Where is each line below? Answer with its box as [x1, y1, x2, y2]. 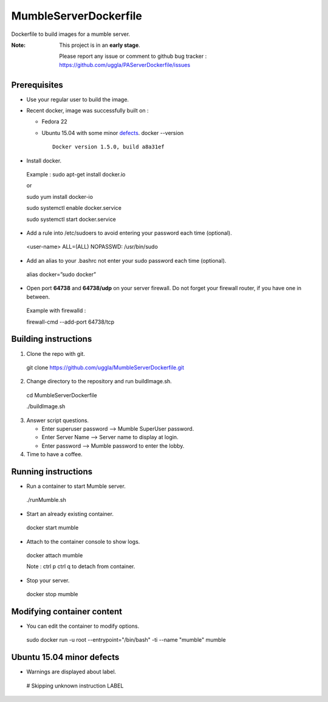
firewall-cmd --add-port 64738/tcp [26, 318, 115, 325]
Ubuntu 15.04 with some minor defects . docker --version [41, 129, 184, 136]
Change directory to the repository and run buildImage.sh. [26, 378, 173, 385]
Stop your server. [26, 577, 70, 584]
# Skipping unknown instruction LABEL [26, 682, 124, 689]
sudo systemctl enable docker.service [26, 204, 121, 212]
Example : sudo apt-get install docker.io [26, 170, 126, 178]
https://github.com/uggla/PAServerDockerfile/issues [59, 61, 191, 68]
